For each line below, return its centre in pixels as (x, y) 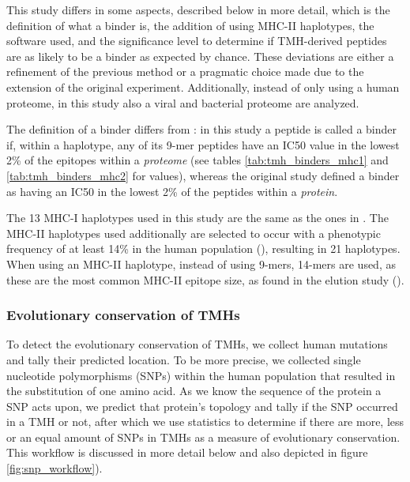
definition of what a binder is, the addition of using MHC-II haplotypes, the (190, 25)
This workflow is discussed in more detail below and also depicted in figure (187, 452)
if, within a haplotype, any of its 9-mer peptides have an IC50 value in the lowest (203, 144)
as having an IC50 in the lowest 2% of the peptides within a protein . (172, 191)
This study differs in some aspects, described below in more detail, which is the (198, 9)
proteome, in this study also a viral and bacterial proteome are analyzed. (183, 102)
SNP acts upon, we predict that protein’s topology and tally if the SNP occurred (202, 406)
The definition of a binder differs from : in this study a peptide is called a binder (202, 129)
